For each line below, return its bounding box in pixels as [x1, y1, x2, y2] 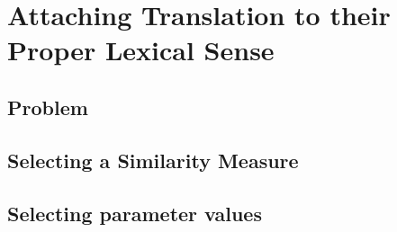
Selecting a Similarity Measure [7, 146, 299, 174]
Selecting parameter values [7, 199, 262, 227]
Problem [7, 93, 88, 120]
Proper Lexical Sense [7, 31, 275, 68]
